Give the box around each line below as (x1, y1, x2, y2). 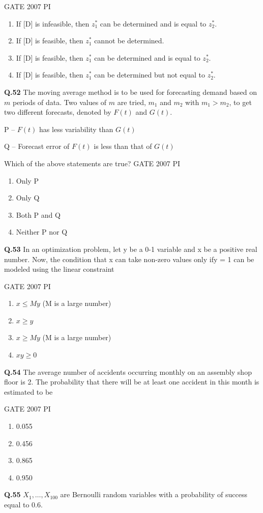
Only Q (16, 192, 40, 203)
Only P (16, 175, 39, 186)
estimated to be (4, 386, 53, 397)
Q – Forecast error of (4, 141, 70, 151)
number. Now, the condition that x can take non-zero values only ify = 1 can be (4, 253, 254, 264)
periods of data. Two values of (12, 96, 107, 107)
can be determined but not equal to (94, 69, 205, 80)
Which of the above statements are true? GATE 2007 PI (4, 158, 181, 168)
